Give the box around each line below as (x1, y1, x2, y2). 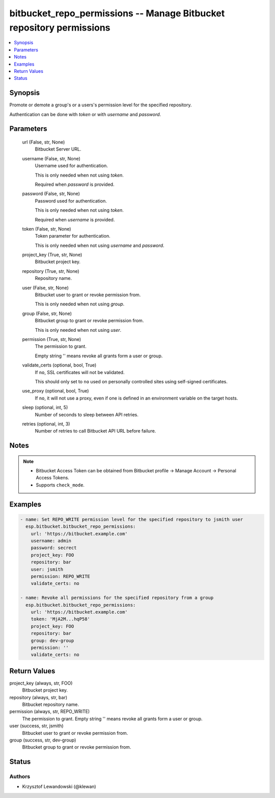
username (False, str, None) (22, 155, 81, 161)
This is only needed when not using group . (35, 301, 125, 307)
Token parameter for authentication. (35, 233, 111, 239)
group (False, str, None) (22, 310, 72, 317)
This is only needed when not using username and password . (35, 242, 164, 248)
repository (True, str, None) (22, 268, 79, 274)
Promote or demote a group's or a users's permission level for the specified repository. (9, 102, 192, 108)
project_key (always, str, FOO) (9, 680, 73, 686)
